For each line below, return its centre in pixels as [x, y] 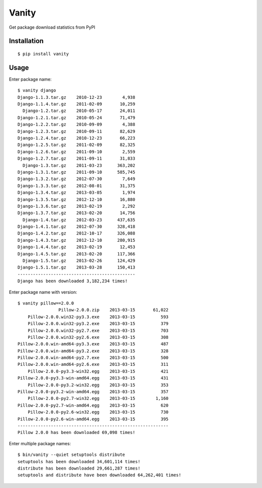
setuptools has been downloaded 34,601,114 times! [79, 461]
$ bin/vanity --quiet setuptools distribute [72, 455]
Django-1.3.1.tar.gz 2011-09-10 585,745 [76, 172]
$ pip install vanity [43, 54]
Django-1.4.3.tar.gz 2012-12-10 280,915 [76, 240]
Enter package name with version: [43, 292]
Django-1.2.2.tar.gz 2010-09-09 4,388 [76, 125]
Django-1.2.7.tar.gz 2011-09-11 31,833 [76, 159]
